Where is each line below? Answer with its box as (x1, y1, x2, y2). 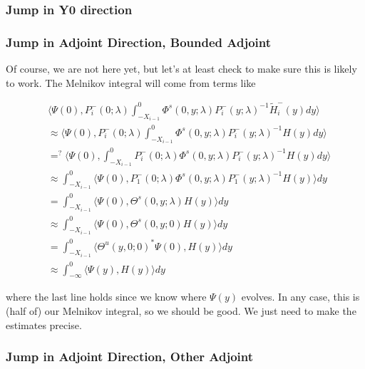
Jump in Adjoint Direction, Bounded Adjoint (6, 33, 272, 51)
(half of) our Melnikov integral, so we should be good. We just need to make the (6, 303, 356, 318)
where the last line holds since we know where (6, 289, 207, 304)
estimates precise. (6, 317, 82, 332)
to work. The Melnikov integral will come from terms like (6, 75, 256, 90)
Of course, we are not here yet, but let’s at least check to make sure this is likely (6, 61, 357, 76)
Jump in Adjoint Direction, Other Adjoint (6, 348, 254, 365)
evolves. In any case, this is (241, 289, 360, 304)
